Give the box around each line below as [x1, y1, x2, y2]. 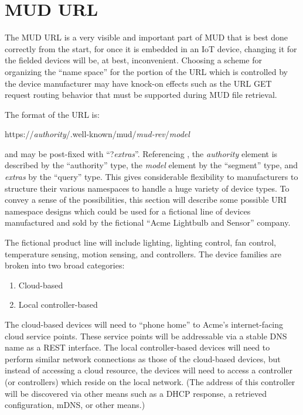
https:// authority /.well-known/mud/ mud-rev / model [5, 128, 190, 140]
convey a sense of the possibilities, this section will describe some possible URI [5, 193, 287, 206]
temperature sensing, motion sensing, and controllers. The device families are [5, 247, 281, 260]
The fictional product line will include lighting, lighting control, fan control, [5, 236, 276, 249]
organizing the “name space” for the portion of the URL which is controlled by [5, 65, 288, 77]
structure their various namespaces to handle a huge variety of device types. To [5, 182, 290, 194]
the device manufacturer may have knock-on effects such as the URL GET [5, 77, 272, 89]
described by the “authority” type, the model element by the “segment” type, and [5, 159, 298, 171]
